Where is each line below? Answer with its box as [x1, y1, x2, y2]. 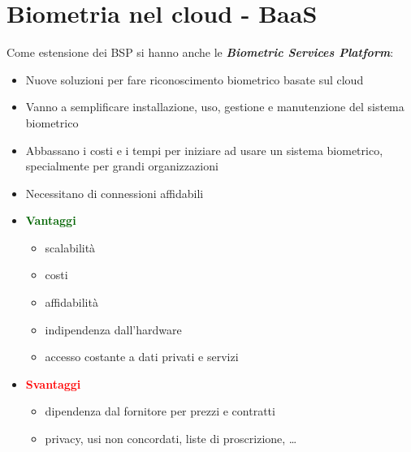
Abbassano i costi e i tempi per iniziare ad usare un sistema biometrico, [25, 141, 383, 158]
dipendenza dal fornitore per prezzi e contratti [45, 402, 275, 420]
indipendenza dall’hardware [45, 321, 182, 338]
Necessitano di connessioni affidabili [25, 184, 204, 201]
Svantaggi [25, 375, 81, 392]
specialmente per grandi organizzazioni [25, 157, 218, 174]
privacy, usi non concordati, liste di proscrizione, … [45, 430, 297, 447]
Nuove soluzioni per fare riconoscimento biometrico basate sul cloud [25, 71, 364, 88]
